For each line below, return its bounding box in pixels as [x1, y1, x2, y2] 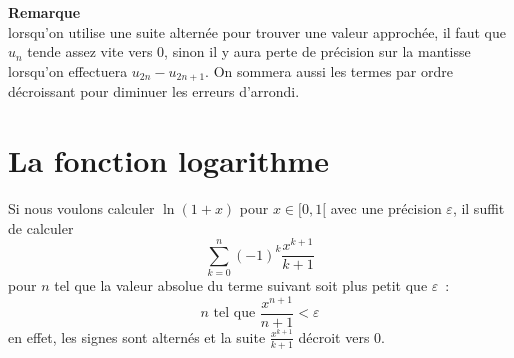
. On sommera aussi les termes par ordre [205, 60, 453, 81]
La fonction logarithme [8, 140, 330, 181]
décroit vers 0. [298, 326, 385, 347]
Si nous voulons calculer [8, 197, 155, 218]
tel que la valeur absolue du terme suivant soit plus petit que [54, 275, 428, 296]
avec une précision [330, 197, 442, 218]
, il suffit [452, 197, 505, 218]
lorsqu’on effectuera [8, 60, 128, 81]
